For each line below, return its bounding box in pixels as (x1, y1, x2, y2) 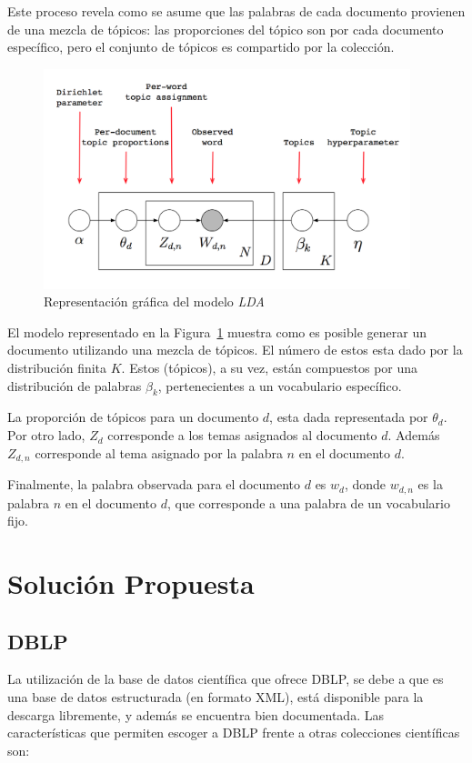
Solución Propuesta (7, 564, 255, 601)
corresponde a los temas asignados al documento (107, 426, 377, 445)
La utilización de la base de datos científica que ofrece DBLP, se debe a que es (7, 669, 444, 688)
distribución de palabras (7, 376, 142, 395)
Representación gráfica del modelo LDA (44, 292, 265, 311)
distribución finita (7, 358, 107, 377)
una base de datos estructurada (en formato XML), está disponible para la (7, 687, 424, 706)
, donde (344, 475, 387, 494)
